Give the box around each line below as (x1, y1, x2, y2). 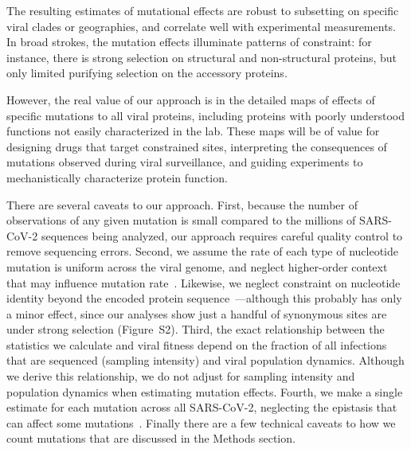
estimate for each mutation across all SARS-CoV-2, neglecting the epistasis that (6, 399, 397, 416)
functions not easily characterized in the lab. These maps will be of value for (6, 123, 380, 139)
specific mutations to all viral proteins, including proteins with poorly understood (6, 107, 405, 123)
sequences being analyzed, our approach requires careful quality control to (41, 227, 403, 244)
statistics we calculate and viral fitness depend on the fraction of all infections (6, 336, 387, 353)
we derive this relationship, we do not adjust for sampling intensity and (6, 368, 355, 385)
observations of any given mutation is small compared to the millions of (6, 212, 356, 228)
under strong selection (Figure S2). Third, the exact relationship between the (6, 321, 385, 338)
